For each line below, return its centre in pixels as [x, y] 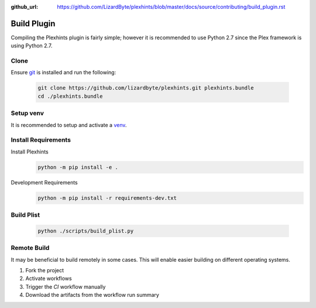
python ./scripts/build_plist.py [86, 231]
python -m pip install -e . [78, 167]
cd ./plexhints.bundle [70, 96]
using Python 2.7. [32, 46]
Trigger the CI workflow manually [66, 286]
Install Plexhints [30, 152]
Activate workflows [49, 279]
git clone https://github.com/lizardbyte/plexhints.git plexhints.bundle [146, 88]
